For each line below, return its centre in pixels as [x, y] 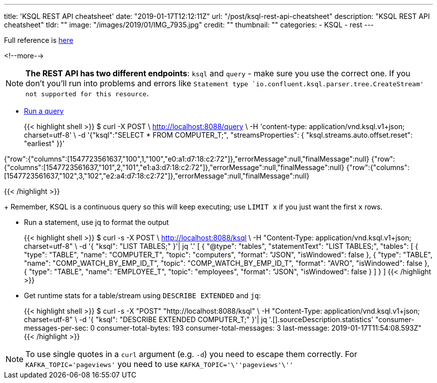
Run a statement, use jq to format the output [97, 222]
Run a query [44, 111]
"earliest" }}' [44, 143]
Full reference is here [39, 40]
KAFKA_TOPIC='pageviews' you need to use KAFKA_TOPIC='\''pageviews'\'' [160, 364]
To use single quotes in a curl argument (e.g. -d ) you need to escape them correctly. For [191, 354]
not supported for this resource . [87, 93]
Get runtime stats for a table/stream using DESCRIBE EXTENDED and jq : [142, 295]
